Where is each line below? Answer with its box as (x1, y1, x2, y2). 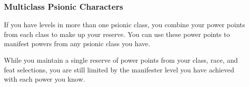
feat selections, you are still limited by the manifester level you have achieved (4, 64, 234, 74)
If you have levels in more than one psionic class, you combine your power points (4, 19, 245, 30)
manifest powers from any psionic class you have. (4, 38, 150, 49)
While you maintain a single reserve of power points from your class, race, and (4, 55, 238, 65)
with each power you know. (4, 74, 85, 84)
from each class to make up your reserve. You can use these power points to (4, 29, 230, 39)
